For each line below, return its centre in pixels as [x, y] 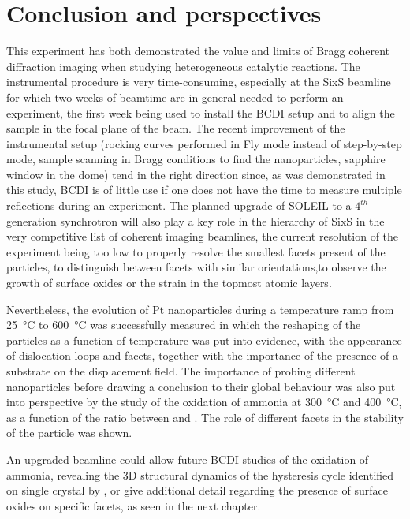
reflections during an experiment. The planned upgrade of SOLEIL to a [179, 205]
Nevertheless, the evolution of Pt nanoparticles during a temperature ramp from [200, 309]
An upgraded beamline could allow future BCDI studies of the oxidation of [188, 459]
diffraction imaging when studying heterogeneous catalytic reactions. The [183, 66]
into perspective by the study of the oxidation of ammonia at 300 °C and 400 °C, [204, 402]
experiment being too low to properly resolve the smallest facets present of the [196, 251]
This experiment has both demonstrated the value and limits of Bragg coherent [198, 51]
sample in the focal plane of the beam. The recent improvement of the [176, 128]
